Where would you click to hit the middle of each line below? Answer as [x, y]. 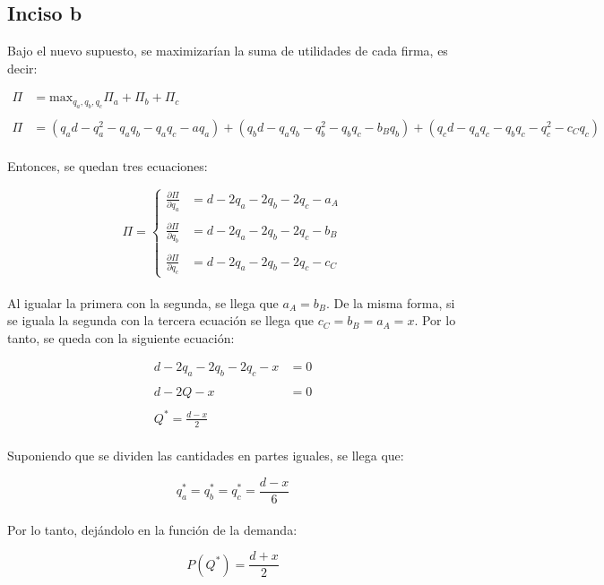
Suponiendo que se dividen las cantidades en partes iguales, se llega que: [206, 456]
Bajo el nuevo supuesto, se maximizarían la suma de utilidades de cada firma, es [228, 51]
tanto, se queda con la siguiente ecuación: [121, 337]
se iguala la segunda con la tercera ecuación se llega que [161, 320]
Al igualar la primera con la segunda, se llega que [143, 302]
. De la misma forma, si [390, 302]
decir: [22, 68]
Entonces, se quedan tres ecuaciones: [108, 166]
